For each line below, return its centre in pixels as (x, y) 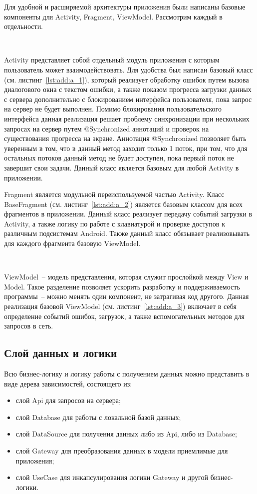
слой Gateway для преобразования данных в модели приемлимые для (122, 450)
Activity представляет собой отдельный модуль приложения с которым (112, 60)
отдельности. (24, 26)
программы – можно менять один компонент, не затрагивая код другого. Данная (127, 296)
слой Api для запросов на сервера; (68, 400)
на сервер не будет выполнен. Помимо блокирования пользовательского (113, 109)
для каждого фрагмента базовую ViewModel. (72, 243)
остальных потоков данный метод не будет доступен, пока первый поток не (119, 158)
